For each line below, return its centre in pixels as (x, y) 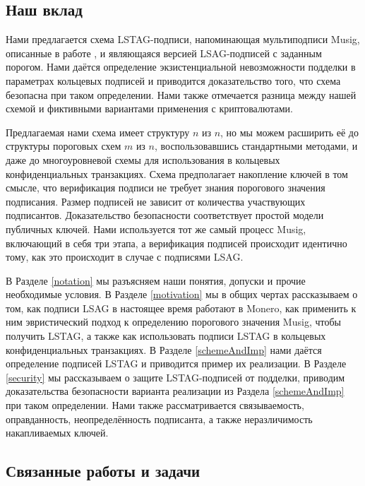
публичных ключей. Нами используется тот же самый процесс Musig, (156, 229)
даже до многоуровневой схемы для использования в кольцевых (143, 159)
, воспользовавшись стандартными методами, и (256, 146)
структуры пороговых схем (64, 146)
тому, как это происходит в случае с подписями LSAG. (125, 257)
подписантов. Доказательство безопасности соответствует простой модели (165, 215)
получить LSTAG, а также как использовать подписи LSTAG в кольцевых (166, 336)
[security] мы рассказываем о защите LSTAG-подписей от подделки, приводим (175, 377)
